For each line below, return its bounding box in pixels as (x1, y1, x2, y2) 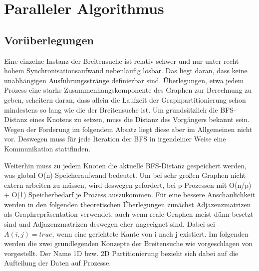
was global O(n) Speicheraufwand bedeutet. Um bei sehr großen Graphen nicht (4, 170, 246, 180)
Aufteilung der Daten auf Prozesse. (4, 258, 111, 268)
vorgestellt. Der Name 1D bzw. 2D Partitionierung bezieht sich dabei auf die (4, 248, 239, 258)
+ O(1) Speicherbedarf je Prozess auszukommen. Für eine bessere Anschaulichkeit (4, 189, 256, 200)
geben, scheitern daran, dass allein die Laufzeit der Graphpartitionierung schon (4, 94, 246, 105)
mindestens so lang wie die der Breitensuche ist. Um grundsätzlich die (4, 104, 218, 115)
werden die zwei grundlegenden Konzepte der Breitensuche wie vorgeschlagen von (4, 238, 253, 249)
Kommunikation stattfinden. (4, 143, 91, 153)
